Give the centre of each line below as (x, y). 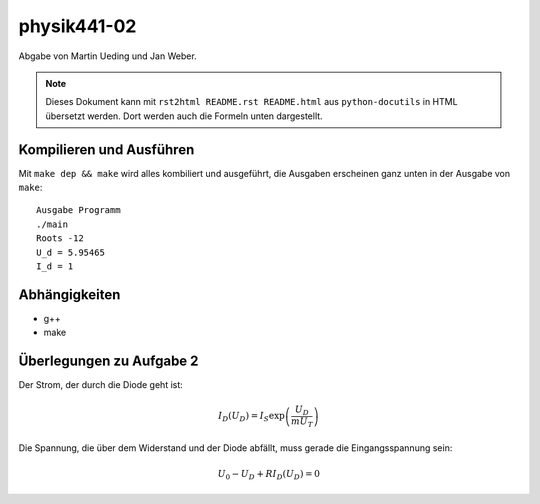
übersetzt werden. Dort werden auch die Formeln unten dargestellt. (184, 116)
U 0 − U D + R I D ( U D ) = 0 (268, 475)
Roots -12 (60, 238)
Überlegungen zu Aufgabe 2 (108, 361)
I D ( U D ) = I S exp (251, 417)
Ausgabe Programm (78, 210)
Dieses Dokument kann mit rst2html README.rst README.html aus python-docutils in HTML (252, 102)
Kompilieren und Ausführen (106, 149)
